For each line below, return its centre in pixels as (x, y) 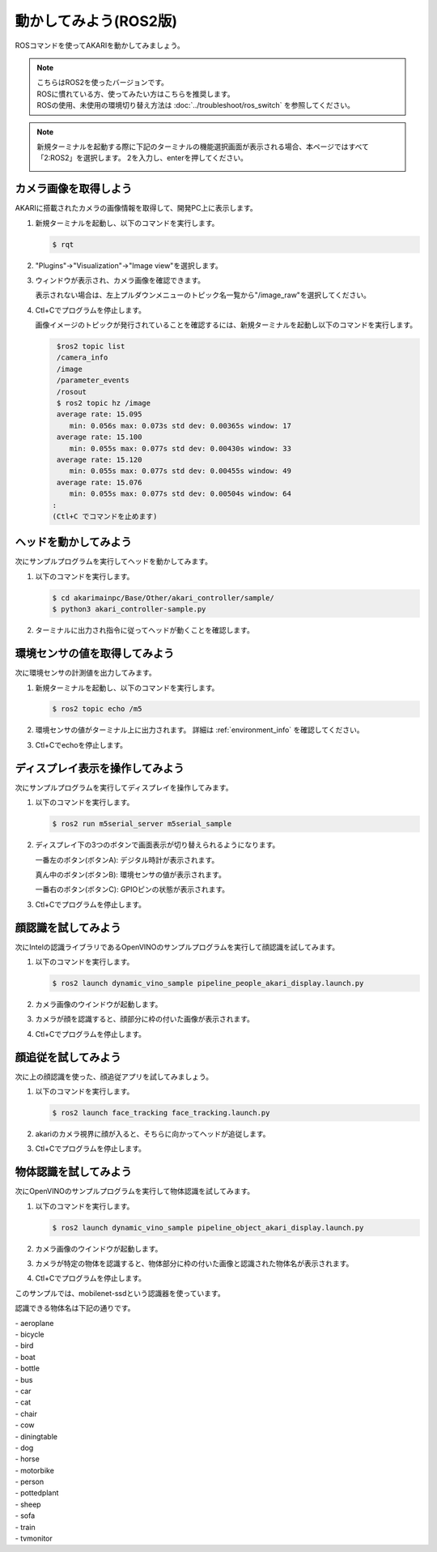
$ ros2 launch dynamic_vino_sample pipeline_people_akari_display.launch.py (208, 983)
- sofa (25, 1516)
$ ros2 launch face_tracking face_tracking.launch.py (161, 1113)
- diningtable (36, 1436)
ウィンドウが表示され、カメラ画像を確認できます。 (120, 280)
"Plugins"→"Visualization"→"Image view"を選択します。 (129, 265)
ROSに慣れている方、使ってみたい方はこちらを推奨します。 (136, 94)
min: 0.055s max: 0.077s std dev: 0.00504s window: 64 (180, 494)
